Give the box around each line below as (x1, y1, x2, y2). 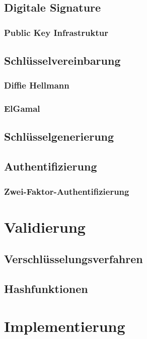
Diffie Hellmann (4, 79, 69, 92)
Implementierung (4, 315, 125, 336)
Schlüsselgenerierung (4, 129, 114, 144)
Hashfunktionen (4, 281, 88, 296)
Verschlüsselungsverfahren (4, 251, 143, 267)
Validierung (4, 216, 86, 237)
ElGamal (4, 102, 40, 115)
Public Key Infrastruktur (4, 26, 109, 38)
